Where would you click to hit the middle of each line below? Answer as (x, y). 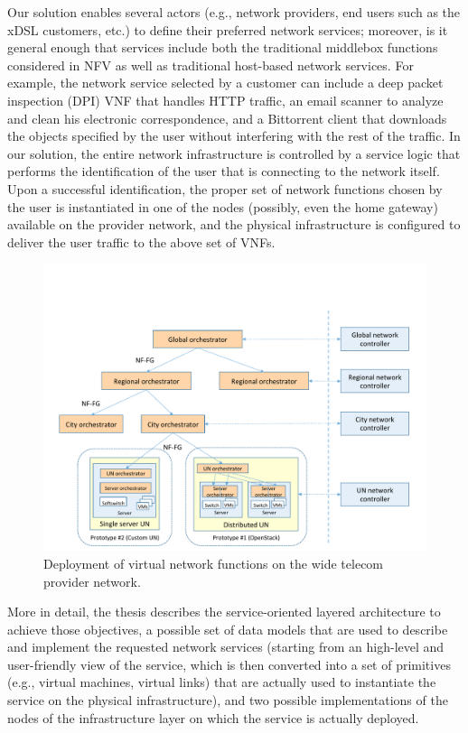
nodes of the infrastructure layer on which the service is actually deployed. (213, 717)
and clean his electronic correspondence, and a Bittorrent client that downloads (227, 118)
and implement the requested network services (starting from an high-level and (226, 647)
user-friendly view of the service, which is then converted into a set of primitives (229, 664)
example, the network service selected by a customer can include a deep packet (225, 83)
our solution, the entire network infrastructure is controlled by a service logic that (234, 153)
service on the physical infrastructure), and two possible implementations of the (228, 700)
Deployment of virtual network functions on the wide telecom (214, 563)
